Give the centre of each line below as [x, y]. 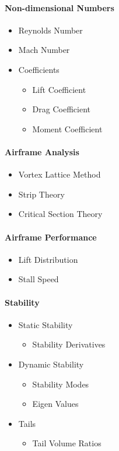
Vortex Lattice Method [60, 174]
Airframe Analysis [42, 151]
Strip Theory [41, 194]
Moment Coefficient [67, 128]
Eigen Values [55, 404]
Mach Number [44, 50]
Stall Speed [38, 279]
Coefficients [39, 69]
